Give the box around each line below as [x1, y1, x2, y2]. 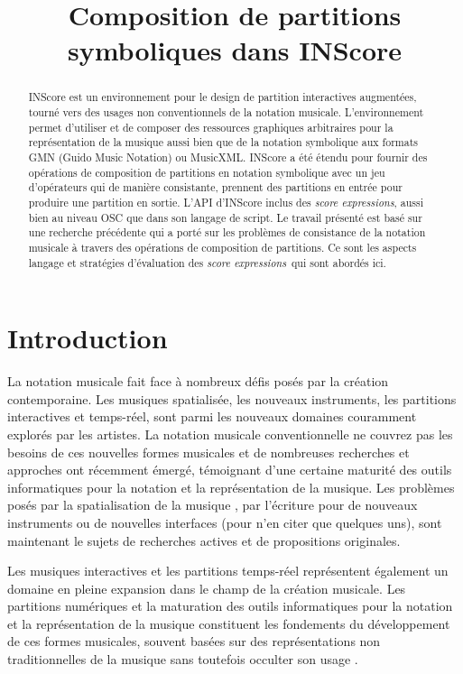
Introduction [7, 319, 168, 356]
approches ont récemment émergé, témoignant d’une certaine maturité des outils [7, 460, 452, 479]
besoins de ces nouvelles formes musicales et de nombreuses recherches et [7, 442, 410, 461]
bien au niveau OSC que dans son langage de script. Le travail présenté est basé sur [28, 209, 422, 225]
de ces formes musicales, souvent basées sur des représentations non [7, 632, 381, 651]
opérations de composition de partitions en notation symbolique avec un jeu [28, 164, 385, 180]
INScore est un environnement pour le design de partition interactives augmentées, [28, 89, 417, 105]
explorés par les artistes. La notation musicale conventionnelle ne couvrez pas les [7, 424, 453, 443]
